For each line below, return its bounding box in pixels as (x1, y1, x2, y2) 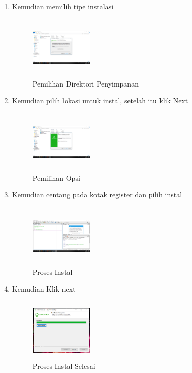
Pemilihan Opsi (32, 172, 80, 183)
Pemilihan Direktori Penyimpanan (32, 78, 139, 89)
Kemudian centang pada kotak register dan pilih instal (12, 189, 182, 200)
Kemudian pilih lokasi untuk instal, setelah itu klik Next (12, 95, 188, 106)
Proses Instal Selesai (32, 361, 95, 371)
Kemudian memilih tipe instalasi (12, 1, 114, 11)
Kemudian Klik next (12, 283, 76, 294)
